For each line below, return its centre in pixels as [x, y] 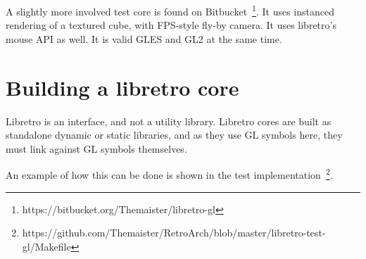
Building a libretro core [122, 87]
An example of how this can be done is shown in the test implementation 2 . [169, 173]
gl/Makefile [46, 246]
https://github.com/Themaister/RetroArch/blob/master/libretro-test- [174, 233]
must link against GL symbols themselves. [96, 148]
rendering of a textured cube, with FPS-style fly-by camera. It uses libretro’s [171, 25]
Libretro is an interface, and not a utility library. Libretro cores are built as [169, 121]
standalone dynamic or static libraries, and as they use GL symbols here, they [174, 135]
